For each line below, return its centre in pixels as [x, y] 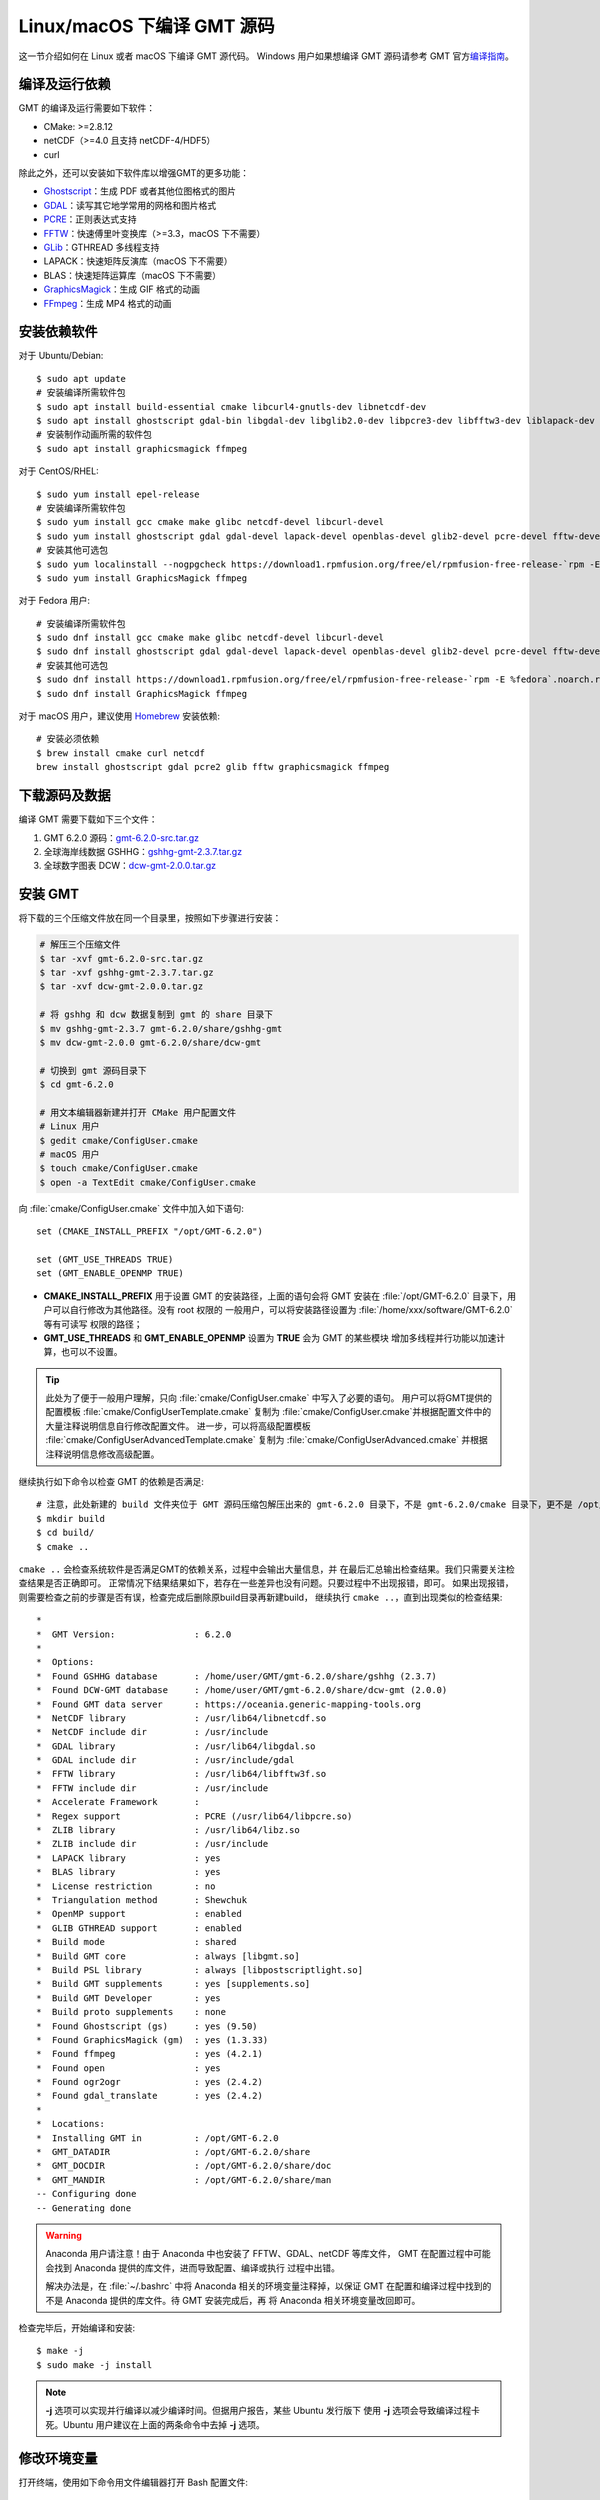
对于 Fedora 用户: [54, 601]
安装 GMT [49, 894]
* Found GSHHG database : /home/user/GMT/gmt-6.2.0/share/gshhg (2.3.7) [236, 1676]
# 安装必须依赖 [68, 739]
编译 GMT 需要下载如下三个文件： [88, 819]
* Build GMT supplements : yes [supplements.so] [173, 1984]
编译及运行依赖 [64, 84]
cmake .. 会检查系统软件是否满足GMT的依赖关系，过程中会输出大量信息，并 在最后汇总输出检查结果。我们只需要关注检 [266, 1569]
